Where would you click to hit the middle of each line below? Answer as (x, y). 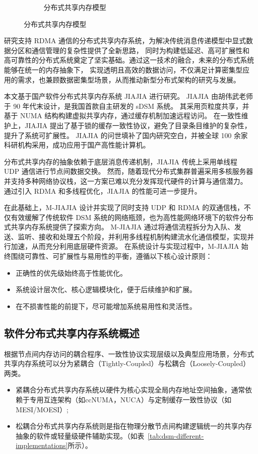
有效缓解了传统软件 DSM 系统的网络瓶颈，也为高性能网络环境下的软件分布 (132, 217)
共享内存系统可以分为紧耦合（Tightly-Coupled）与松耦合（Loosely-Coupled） (127, 363)
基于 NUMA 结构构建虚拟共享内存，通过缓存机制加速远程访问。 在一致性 (123, 115)
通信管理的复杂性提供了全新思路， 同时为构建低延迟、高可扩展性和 (140, 50)
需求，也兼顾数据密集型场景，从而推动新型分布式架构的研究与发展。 (129, 79)
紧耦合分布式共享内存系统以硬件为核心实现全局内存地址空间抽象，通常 (130, 390)
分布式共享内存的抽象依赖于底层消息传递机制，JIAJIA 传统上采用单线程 (121, 161)
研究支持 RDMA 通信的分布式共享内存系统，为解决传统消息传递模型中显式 (125, 40)
